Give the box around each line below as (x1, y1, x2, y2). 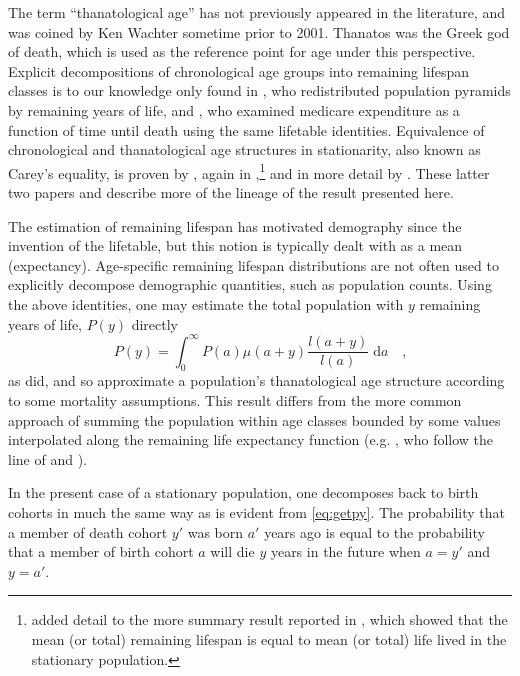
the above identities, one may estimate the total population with (8, 293, 404, 314)
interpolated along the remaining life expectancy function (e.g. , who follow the (8, 429, 494, 450)
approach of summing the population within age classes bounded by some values (8, 409, 501, 430)
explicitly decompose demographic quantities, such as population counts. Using (8, 274, 492, 295)
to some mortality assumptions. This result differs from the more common (8, 390, 462, 411)
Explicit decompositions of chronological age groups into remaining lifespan (8, 60, 470, 81)
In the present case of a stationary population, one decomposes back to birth (8, 482, 479, 503)
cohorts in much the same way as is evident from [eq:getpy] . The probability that (8, 502, 506, 523)
